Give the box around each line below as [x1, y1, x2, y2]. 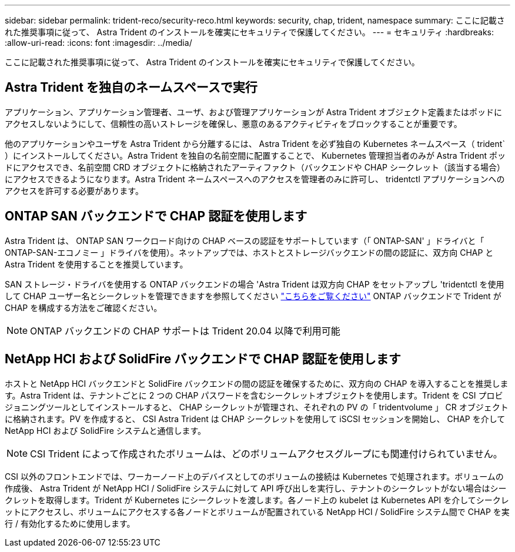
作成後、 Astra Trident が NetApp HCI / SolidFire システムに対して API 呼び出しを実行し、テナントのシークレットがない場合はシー [5, 483, 507, 493]
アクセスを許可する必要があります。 [5, 185, 143, 196]
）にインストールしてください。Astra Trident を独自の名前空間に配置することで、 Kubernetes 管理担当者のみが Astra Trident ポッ [5, 150, 506, 160]
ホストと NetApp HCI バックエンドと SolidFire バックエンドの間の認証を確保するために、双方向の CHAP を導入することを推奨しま [5, 378, 509, 389]
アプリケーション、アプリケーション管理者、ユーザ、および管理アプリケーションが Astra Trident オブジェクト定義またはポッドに [5, 106, 503, 117]
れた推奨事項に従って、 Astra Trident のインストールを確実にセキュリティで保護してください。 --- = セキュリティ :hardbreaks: [5, 27, 494, 37]
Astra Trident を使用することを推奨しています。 [5, 259, 188, 269]
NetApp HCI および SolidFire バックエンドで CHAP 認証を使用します [5, 352, 401, 367]
